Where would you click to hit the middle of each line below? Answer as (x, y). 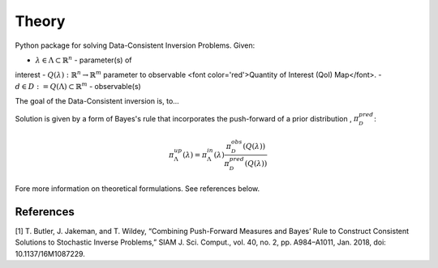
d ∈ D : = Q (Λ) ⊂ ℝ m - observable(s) (78, 86)
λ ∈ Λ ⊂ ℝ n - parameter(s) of (84, 60)
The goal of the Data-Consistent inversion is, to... (97, 101)
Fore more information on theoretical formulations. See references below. (137, 188)
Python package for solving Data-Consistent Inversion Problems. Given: (135, 45)
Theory (40, 21)
